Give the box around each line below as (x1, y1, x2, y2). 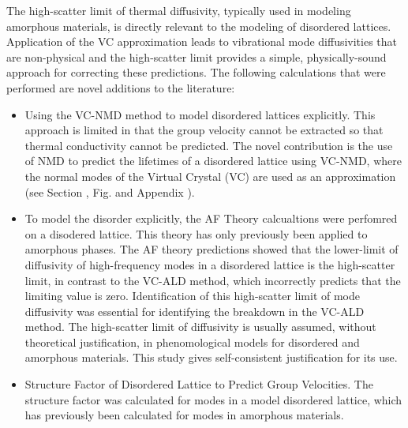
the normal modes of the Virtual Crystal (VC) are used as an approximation (24, 167, 396, 184)
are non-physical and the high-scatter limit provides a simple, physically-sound (6, 48, 387, 65)
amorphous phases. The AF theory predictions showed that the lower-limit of (24, 241, 399, 257)
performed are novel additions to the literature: (6, 79, 235, 96)
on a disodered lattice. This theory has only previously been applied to (24, 225, 368, 242)
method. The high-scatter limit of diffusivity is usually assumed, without (24, 318, 376, 335)
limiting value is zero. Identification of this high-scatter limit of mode (24, 287, 360, 304)
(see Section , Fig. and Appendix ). (24, 183, 195, 200)
